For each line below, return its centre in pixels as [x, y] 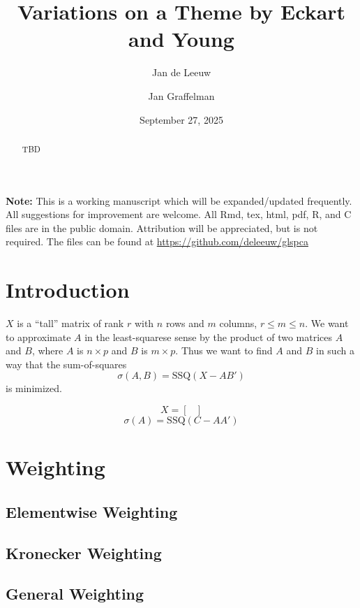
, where [47, 350]
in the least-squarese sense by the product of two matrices [209, 336]
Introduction [68, 290]
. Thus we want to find [224, 350]
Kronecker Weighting [84, 552]
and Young [181, 39]
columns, [238, 323]
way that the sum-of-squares [66, 364]
